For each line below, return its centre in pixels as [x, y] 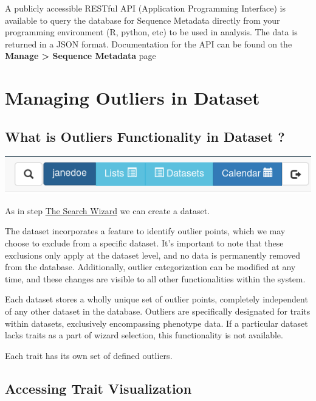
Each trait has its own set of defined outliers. [89, 355]
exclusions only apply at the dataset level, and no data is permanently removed [153, 255]
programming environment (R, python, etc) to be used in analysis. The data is [151, 32]
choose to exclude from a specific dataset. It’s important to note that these [144, 242]
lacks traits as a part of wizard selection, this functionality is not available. [144, 335]
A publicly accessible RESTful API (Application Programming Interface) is [145, 8]
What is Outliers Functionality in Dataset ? [145, 136]
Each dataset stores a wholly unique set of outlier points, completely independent [156, 299]
